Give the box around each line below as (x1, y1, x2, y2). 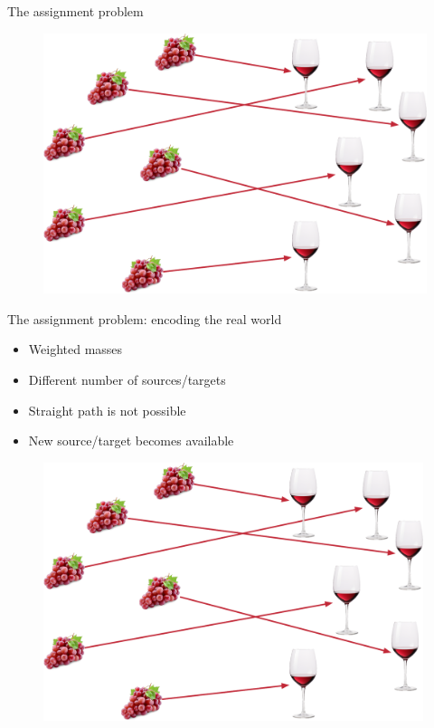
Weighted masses (28, 340, 123, 359)
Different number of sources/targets (28, 370, 226, 388)
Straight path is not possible (28, 400, 186, 419)
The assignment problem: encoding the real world (7, 309, 282, 328)
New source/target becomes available (28, 431, 234, 450)
